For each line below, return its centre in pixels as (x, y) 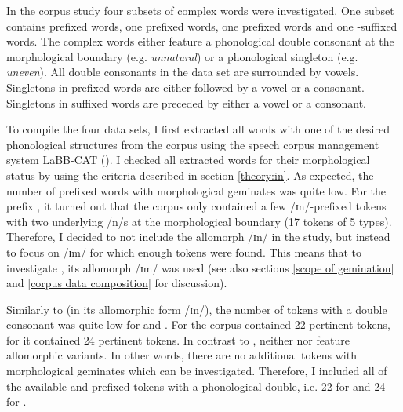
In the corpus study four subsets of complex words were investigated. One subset (200, 10)
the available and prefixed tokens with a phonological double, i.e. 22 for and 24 (196, 386)
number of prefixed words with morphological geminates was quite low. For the (196, 190)
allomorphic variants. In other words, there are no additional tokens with (182, 355)
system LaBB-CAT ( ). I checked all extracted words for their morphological (188, 160)
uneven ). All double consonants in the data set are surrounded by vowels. (183, 72)
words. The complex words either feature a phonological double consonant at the (200, 41)
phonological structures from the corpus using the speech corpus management (193, 144)
